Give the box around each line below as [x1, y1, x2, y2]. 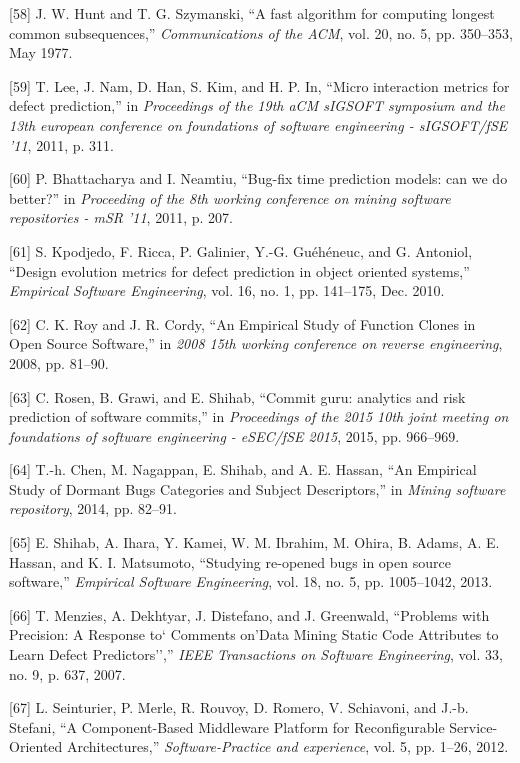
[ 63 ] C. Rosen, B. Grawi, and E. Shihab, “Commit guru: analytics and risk [9, 386, 466, 407]
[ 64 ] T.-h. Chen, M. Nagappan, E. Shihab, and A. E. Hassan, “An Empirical [9, 459, 477, 480]
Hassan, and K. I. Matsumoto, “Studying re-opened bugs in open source [9, 551, 451, 572]
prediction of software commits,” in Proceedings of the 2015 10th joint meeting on [9, 406, 509, 427]
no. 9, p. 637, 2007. [9, 663, 126, 684]
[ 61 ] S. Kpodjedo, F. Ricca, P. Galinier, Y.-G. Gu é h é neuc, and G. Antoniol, [9, 240, 473, 261]
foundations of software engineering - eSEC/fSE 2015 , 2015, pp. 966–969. [9, 425, 460, 446]
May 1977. [9, 42, 73, 63]
